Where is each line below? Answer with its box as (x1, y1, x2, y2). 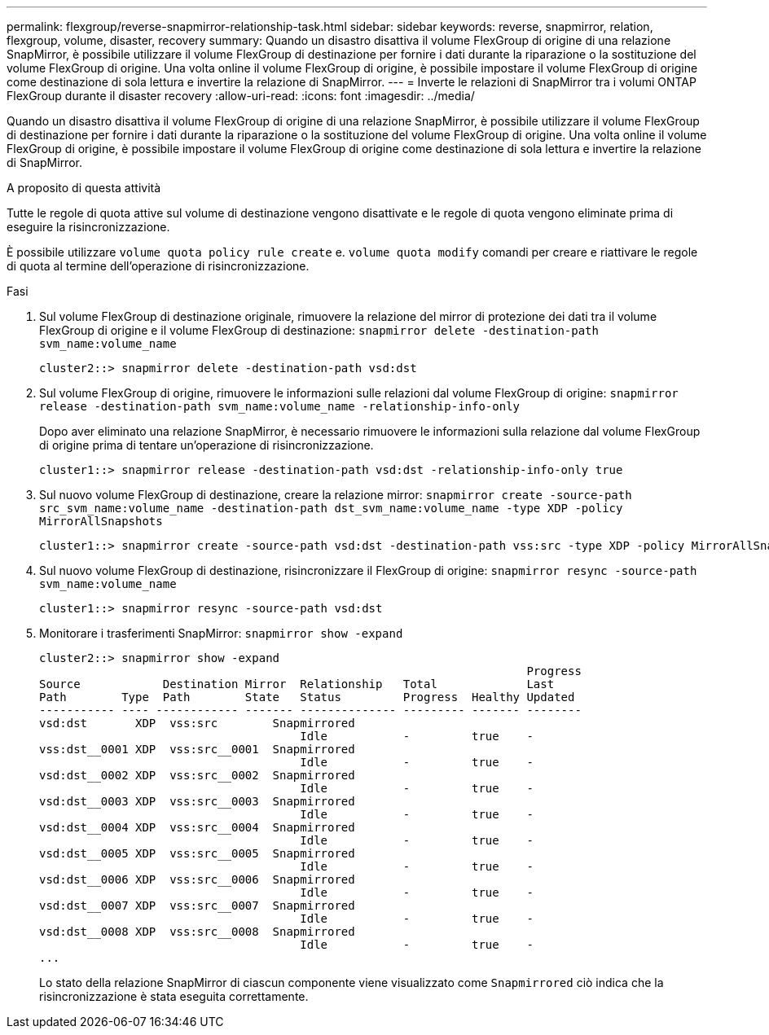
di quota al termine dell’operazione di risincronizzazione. (7, 259, 310, 273)
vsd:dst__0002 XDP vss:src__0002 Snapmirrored (39, 769, 355, 782)
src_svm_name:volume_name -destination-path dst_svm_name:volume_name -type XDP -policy (39, 502, 623, 515)
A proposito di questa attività (7, 181, 161, 195)
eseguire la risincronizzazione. (7, 220, 170, 234)
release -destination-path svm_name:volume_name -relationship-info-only (39, 400, 521, 413)
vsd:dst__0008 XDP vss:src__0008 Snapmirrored (39, 925, 355, 938)
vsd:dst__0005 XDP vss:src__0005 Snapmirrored (39, 847, 355, 860)
